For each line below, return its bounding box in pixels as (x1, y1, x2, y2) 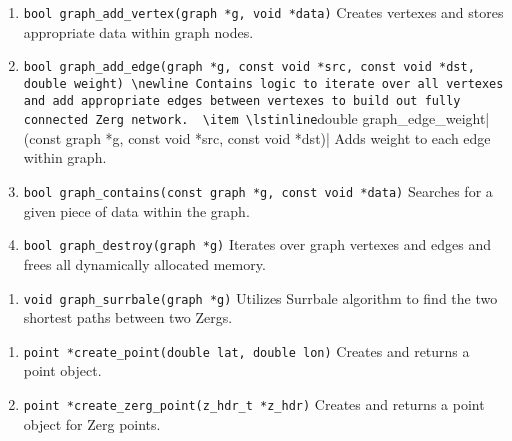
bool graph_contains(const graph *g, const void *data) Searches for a (23, 181, 493, 202)
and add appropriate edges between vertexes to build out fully (23, 93, 461, 108)
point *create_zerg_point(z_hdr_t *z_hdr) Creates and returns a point (23, 394, 485, 415)
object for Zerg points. (23, 413, 161, 434)
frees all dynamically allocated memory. (23, 253, 266, 274)
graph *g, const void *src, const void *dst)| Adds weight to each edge (65, 127, 491, 148)
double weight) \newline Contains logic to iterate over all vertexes (23, 76, 504, 91)
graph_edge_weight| (362, 108, 490, 129)
